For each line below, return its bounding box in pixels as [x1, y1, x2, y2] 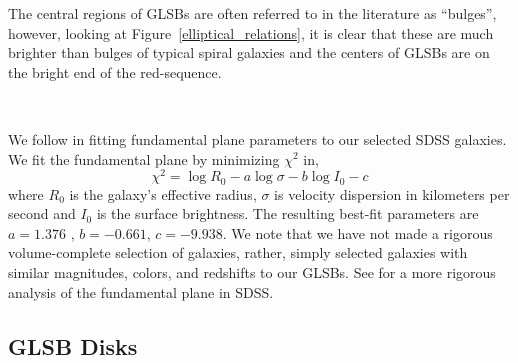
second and [8, 203, 76, 224]
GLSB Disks [8, 330, 138, 361]
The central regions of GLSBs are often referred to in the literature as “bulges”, [8, 3, 497, 23]
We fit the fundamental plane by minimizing [8, 148, 280, 169]
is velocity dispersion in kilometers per [274, 183, 510, 204]
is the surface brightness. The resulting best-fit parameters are [96, 203, 479, 224]
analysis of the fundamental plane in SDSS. [8, 281, 274, 302]
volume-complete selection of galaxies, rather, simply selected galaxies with [8, 242, 468, 263]
